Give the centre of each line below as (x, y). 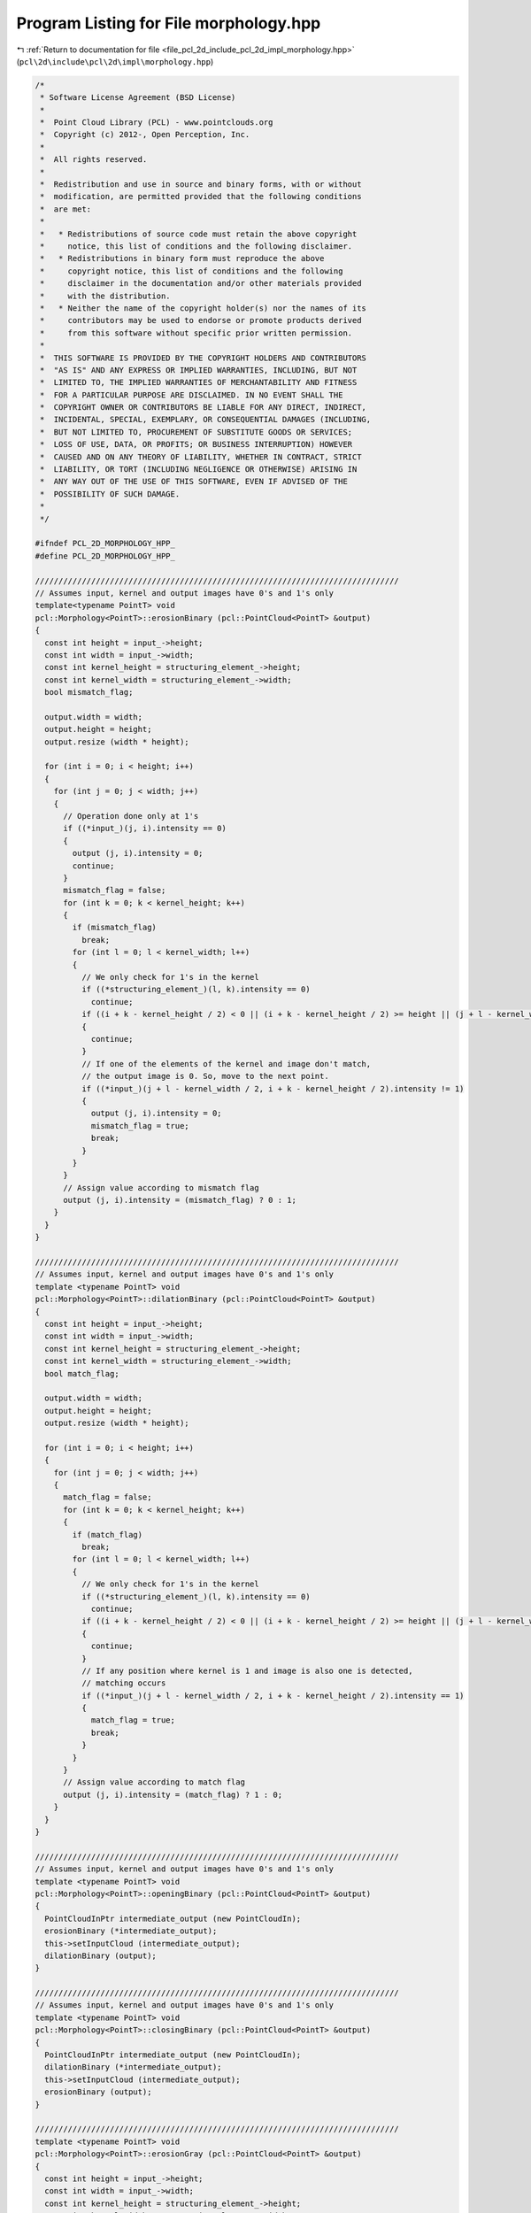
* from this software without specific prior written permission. (196, 333)
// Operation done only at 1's (131, 816)
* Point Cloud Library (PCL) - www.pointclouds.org (157, 123)
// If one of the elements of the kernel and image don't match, (226, 1064)
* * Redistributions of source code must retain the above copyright (199, 234)
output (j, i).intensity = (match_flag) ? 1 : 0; (173, 1794)
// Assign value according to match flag (154, 1782)
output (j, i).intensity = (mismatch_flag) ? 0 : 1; (180, 1200)
